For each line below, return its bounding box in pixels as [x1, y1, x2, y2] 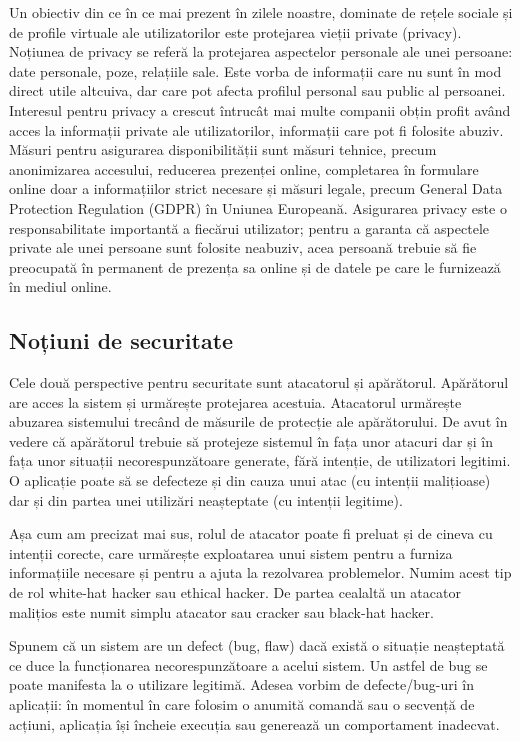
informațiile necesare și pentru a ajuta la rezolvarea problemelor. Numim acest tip [9, 562, 512, 583]
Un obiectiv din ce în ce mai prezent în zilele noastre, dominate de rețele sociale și [9, 2, 513, 22]
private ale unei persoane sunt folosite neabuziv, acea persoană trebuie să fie [9, 237, 477, 258]
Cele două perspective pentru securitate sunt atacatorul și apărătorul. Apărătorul [9, 372, 509, 393]
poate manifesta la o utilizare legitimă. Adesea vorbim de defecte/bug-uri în [9, 674, 474, 695]
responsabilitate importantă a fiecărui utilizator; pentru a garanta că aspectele [9, 217, 489, 238]
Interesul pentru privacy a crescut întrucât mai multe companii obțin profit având [9, 99, 511, 120]
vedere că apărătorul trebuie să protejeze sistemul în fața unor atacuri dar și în [9, 430, 494, 451]
